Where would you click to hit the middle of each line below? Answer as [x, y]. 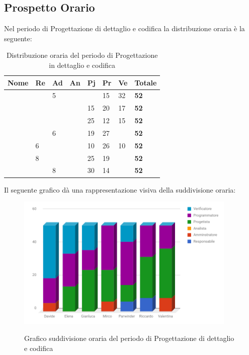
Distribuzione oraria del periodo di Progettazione [82, 55]
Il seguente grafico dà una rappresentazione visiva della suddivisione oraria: [120, 189]
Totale [146, 82]
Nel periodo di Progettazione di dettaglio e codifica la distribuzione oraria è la [124, 28]
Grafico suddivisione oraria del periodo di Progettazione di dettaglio [129, 338]
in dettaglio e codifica [82, 65]
